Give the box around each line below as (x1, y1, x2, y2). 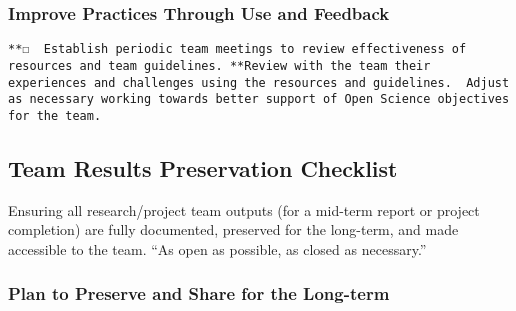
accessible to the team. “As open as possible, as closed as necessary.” (8, 238, 427, 259)
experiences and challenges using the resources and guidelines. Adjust (8, 75, 510, 90)
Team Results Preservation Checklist (8, 152, 398, 183)
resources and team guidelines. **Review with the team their (8, 58, 431, 73)
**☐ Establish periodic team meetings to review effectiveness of (8, 42, 467, 57)
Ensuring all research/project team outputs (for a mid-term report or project (8, 199, 480, 220)
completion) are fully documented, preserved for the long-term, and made (8, 219, 459, 240)
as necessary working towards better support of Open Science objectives (8, 92, 510, 107)
